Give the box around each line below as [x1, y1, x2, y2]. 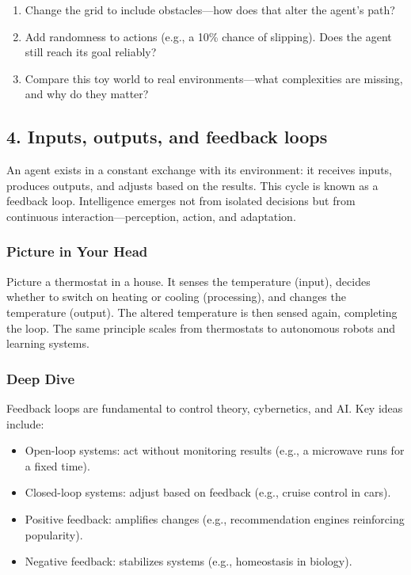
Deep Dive [6, 368, 75, 388]
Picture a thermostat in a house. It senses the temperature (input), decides [6, 272, 371, 289]
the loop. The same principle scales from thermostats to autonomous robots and [6, 319, 396, 336]
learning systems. [6, 335, 89, 352]
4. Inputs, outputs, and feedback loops [6, 124, 328, 149]
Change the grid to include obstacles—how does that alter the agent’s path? [25, 2, 395, 17]
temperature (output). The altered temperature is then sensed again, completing [6, 303, 398, 320]
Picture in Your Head [6, 242, 148, 261]
